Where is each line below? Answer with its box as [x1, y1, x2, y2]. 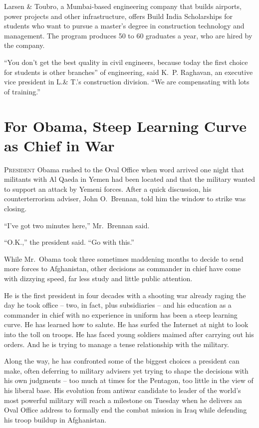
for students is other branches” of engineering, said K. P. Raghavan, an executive [4, 66, 253, 77]
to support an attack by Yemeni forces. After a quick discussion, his [4, 183, 212, 194]
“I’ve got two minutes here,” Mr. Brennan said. [4, 220, 150, 230]
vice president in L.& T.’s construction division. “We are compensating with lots [4, 76, 250, 87]
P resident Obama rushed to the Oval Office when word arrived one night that [4, 164, 245, 174]
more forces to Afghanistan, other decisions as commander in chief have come [4, 263, 241, 274]
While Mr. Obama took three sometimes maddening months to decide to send [4, 253, 244, 264]
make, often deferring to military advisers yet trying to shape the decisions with [4, 365, 249, 376]
